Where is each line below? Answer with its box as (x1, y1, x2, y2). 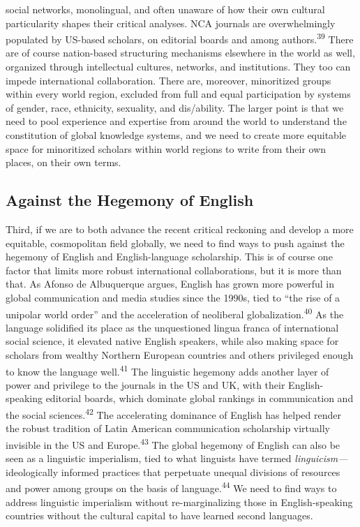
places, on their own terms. (6, 155, 121, 170)
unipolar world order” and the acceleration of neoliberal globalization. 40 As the (6, 304, 344, 321)
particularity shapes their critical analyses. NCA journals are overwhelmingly (6, 15, 336, 30)
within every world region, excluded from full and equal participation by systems (6, 87, 351, 101)
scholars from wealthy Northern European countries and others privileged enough (6, 347, 354, 362)
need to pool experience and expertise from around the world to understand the (6, 114, 347, 128)
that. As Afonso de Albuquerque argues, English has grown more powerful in (6, 276, 334, 291)
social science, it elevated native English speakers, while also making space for (6, 334, 339, 348)
